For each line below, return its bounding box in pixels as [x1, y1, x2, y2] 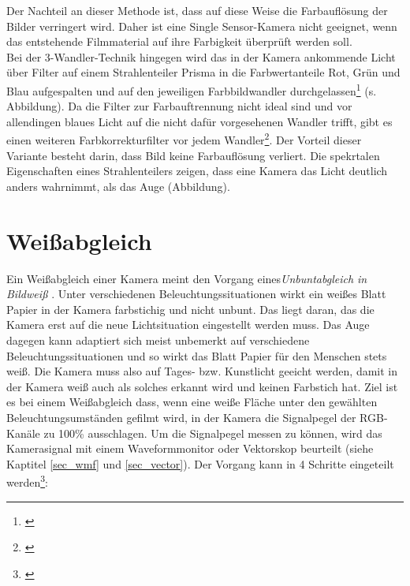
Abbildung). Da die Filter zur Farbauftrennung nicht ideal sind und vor [6, 98, 352, 114]
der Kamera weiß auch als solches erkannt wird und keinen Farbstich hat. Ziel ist [6, 378, 398, 394]
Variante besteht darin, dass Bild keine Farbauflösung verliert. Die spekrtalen [6, 147, 380, 163]
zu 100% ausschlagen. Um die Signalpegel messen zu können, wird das [43, 424, 382, 441]
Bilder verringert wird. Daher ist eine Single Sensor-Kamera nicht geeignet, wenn [6, 17, 397, 34]
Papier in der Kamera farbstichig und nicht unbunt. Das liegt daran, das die [6, 300, 375, 317]
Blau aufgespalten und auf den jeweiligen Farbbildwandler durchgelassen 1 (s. [6, 80, 377, 99]
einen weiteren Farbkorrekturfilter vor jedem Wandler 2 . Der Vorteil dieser [6, 129, 362, 148]
